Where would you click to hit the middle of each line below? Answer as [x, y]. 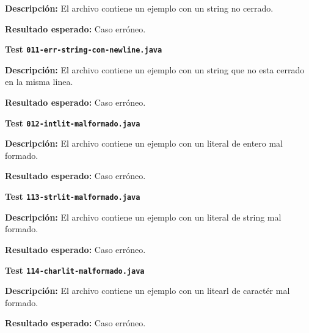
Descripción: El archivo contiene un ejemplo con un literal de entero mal [144, 143]
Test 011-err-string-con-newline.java [84, 49]
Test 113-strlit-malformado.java [73, 196]
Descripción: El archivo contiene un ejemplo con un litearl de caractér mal [147, 291]
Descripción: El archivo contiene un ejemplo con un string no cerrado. [139, 8]
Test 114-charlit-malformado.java [75, 270]
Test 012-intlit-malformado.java [73, 123]
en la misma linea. [39, 82]
